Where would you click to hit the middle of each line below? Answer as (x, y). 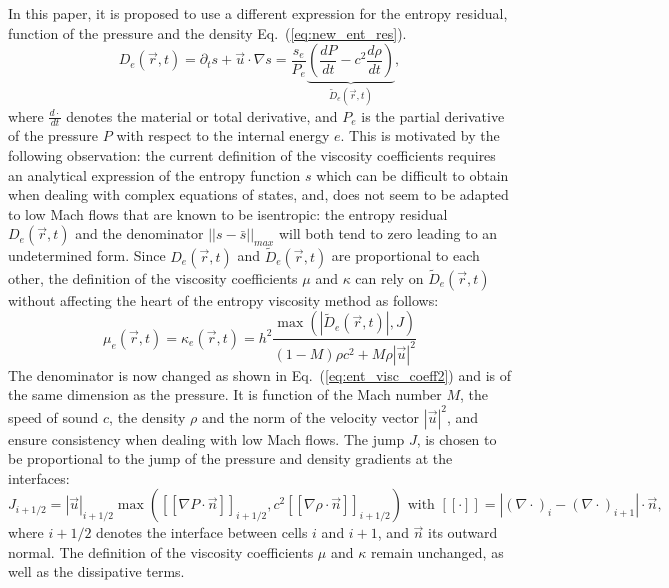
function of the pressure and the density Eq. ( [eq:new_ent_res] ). (207, 32)
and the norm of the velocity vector (310, 416)
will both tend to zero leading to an (388, 233)
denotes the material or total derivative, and (202, 115)
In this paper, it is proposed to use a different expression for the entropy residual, (258, 13)
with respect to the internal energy (223, 135)
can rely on (389, 277)
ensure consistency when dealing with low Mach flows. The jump (206, 438)
